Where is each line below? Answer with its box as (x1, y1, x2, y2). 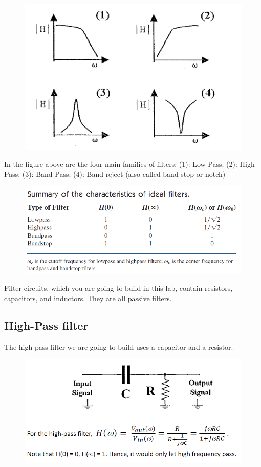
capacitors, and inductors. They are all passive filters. (4, 292, 172, 303)
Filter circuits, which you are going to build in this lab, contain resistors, (4, 282, 233, 293)
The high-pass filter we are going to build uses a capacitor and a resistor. (4, 342, 233, 352)
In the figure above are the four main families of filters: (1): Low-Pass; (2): (4, 158, 237, 169)
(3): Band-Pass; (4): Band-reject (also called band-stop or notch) (22, 168, 226, 179)
